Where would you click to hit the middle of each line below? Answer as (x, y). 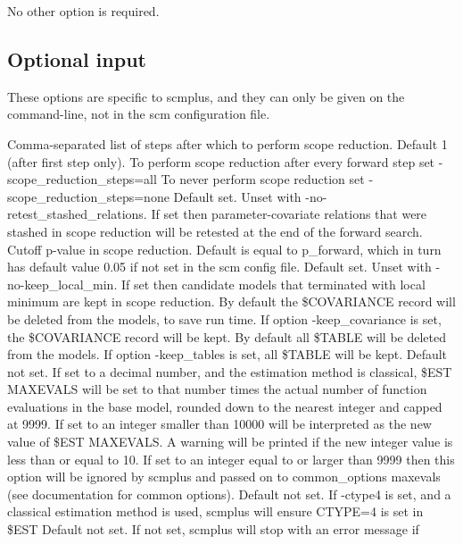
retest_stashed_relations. (77, 214)
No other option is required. (83, 11)
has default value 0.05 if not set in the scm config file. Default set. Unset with (219, 267)
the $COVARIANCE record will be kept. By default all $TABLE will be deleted (227, 336)
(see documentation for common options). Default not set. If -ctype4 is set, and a (229, 494)
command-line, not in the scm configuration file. (139, 114)
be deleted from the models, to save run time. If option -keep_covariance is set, (224, 318)
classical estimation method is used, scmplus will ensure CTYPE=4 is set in (215, 511)
